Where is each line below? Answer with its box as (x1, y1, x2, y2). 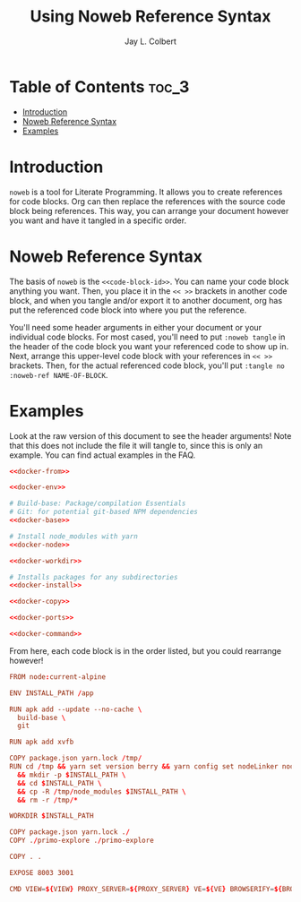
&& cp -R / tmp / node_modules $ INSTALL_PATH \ (17, 786, 186, 796)
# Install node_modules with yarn (9, 531, 139, 541)
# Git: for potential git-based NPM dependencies (9, 508, 199, 517)
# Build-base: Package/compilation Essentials (9, 499, 186, 508)
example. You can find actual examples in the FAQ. (9, 450, 196, 460)
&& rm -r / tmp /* (17, 795, 78, 804)
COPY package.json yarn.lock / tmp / (9, 754, 142, 763)
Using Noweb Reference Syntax (30, 6, 271, 27)
